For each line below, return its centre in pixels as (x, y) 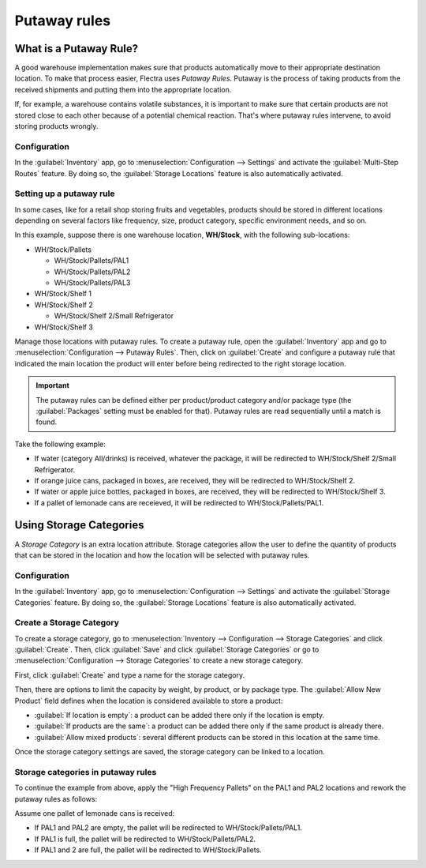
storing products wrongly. (56, 126)
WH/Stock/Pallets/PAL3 (92, 283)
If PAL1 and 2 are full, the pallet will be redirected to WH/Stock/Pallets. (148, 850)
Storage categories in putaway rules (86, 772)
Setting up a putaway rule (65, 194)
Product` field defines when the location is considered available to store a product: (149, 701)
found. (47, 422)
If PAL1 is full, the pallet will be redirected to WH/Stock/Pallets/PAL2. (145, 839)
